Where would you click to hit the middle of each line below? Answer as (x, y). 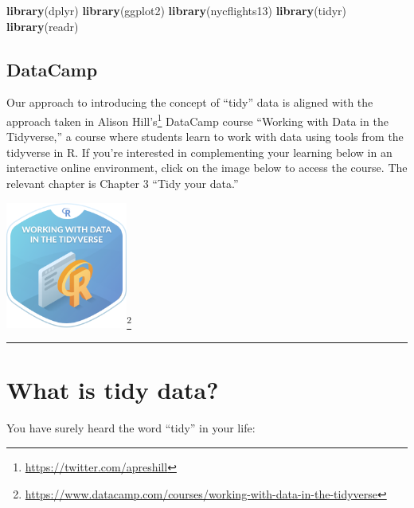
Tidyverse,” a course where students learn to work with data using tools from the (205, 137)
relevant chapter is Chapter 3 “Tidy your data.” (123, 184)
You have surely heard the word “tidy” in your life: (131, 428)
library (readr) (43, 26)
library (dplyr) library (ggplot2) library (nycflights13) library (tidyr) (177, 10)
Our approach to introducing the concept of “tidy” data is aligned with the (190, 102)
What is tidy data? (113, 390)
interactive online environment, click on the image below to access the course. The (207, 168)
